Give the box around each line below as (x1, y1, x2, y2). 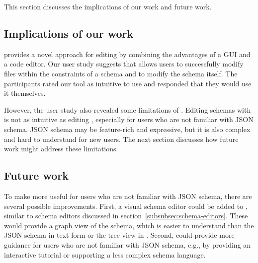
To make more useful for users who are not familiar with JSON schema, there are (4, 191, 252, 201)
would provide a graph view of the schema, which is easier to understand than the (4, 220, 254, 230)
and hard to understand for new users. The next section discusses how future (4, 133, 239, 144)
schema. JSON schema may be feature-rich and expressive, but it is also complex (4, 124, 251, 134)
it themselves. (4, 88, 46, 98)
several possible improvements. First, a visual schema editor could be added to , (4, 200, 248, 211)
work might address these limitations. (4, 143, 118, 154)
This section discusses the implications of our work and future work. (4, 1, 212, 11)
